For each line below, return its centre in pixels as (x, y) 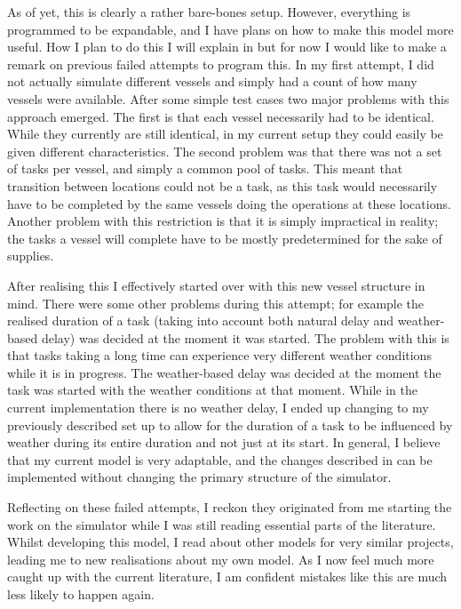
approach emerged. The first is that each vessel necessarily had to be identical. (221, 116)
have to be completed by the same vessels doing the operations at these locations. (229, 203)
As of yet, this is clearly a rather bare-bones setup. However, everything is (209, 12)
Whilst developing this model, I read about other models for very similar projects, (230, 542)
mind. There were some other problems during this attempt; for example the (216, 303)
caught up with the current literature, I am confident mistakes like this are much (227, 577)
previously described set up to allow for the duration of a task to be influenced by (230, 425)
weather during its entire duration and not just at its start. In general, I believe (224, 442)
